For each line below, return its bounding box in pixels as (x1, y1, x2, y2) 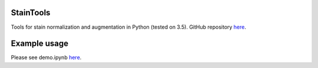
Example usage (11, 39, 69, 49)
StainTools (11, 8, 51, 18)
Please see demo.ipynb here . (11, 54, 82, 61)
